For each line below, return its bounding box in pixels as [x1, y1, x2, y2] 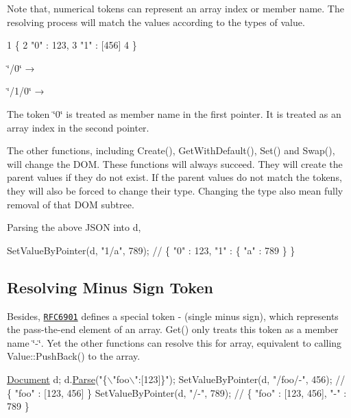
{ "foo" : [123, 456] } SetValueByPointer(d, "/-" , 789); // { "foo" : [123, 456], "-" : [7, 385, 347, 399]
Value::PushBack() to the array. [7, 349, 141, 363]
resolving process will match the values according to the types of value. [7, 14, 305, 29]
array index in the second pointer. [7, 120, 149, 134]
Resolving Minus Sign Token [7, 276, 213, 297]
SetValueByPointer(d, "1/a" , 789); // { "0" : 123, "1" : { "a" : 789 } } [7, 243, 295, 257]
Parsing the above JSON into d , [7, 220, 141, 234]
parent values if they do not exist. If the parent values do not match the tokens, [7, 170, 342, 184]
